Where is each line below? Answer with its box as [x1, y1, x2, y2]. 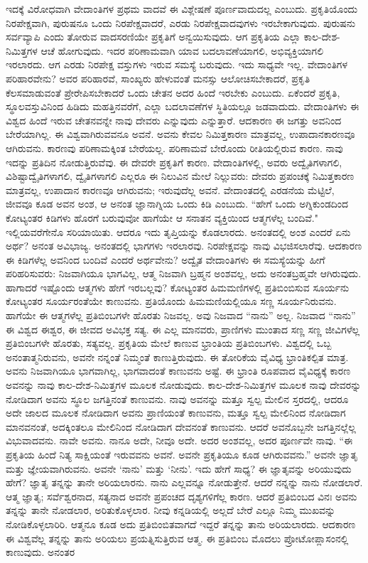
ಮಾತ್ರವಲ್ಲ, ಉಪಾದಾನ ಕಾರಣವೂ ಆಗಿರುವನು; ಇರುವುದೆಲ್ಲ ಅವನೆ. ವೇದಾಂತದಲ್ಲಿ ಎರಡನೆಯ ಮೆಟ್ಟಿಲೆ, [6, 182, 335, 197]
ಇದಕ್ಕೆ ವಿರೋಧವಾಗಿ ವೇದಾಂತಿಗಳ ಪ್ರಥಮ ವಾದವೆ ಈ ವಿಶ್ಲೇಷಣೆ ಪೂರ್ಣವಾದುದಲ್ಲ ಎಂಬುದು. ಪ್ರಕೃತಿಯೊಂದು [6, 1, 358, 16]
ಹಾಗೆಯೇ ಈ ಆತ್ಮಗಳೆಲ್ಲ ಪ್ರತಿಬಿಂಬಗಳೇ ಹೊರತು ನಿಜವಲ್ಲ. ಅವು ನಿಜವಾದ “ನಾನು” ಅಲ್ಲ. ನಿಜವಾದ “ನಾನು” [6, 308, 356, 323]
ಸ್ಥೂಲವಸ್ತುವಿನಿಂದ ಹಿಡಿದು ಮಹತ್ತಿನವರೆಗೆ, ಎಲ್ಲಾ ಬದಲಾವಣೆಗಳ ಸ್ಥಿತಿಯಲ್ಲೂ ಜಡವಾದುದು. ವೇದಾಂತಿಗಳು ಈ [6, 99, 359, 114]
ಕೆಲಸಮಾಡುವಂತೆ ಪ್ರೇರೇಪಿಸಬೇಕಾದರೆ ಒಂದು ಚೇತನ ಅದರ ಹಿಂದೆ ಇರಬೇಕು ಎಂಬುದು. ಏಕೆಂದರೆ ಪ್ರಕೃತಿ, [6, 85, 340, 100]
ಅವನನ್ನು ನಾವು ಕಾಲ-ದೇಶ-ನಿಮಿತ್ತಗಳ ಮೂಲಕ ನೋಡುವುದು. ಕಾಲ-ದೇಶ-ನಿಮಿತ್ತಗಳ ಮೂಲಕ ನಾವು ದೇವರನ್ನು [6, 377, 362, 392]
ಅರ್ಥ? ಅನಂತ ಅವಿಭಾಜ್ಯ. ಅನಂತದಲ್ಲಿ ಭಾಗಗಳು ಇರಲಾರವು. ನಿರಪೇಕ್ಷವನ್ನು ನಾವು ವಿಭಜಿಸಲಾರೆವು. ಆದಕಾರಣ [6, 238, 362, 253]
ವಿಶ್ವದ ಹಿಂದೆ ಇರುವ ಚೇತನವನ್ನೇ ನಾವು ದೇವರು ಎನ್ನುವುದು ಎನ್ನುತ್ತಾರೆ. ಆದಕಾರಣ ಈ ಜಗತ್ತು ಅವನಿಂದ [6, 112, 342, 127]
